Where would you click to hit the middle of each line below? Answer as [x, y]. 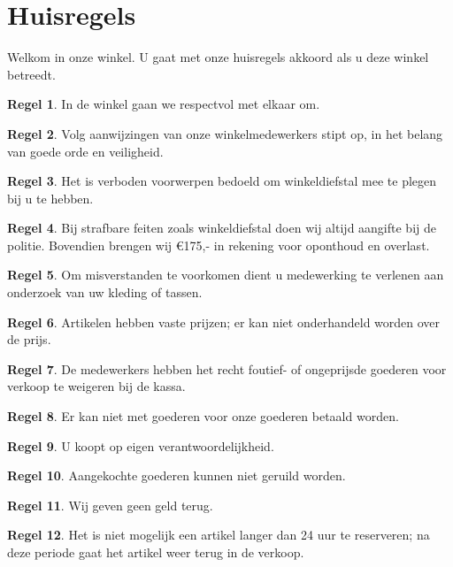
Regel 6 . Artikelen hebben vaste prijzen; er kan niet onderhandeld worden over [224, 322]
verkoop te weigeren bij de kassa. [96, 386]
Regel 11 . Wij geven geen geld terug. [110, 505]
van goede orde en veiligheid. [85, 151]
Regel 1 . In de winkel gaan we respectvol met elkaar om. [164, 104]
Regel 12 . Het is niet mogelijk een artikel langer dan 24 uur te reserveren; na [219, 535]
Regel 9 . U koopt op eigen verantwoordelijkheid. [141, 445]
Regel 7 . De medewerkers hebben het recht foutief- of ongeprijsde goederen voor [227, 368]
